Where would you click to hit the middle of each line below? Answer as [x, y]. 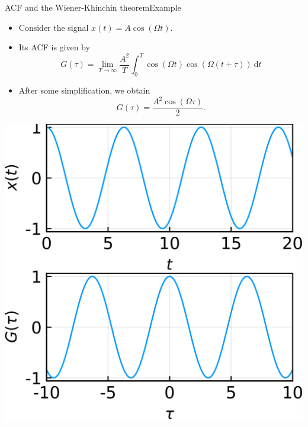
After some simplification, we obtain [84, 90]
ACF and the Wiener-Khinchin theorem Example [93, 7]
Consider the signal [54, 27]
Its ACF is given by [54, 47]
